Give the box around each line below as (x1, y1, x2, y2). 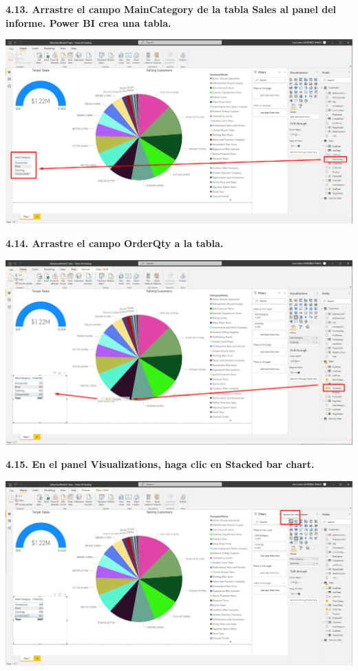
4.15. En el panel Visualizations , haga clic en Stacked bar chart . (6, 456, 315, 471)
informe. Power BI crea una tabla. (6, 15, 171, 30)
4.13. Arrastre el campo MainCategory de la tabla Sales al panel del (6, 2, 337, 16)
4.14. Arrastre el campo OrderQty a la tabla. (6, 236, 224, 251)
